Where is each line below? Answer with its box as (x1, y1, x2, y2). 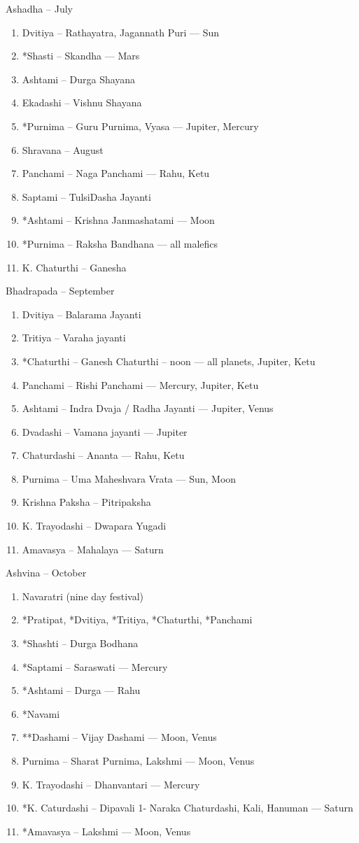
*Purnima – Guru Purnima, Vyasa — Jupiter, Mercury (22, 118, 259, 133)
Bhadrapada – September (6, 283, 115, 298)
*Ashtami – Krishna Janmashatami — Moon (22, 213, 215, 227)
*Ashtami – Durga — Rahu (22, 683, 141, 697)
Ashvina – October (6, 565, 87, 580)
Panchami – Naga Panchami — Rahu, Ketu (22, 166, 210, 180)
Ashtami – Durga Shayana (22, 71, 136, 86)
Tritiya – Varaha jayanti (22, 330, 126, 345)
